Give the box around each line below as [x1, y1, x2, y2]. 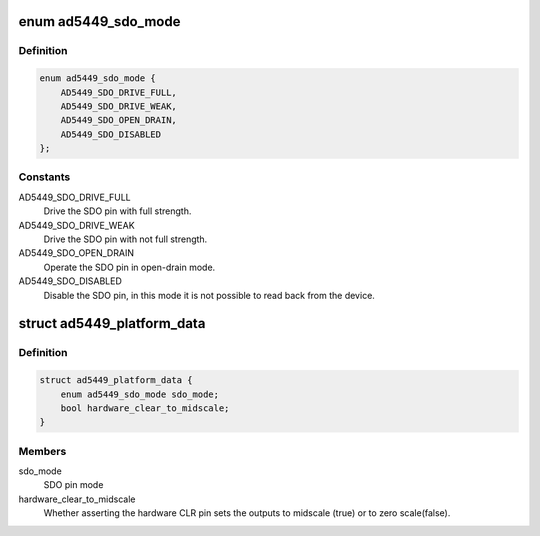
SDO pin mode [43, 479, 104, 491]
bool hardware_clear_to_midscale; [60, 402, 230, 414]
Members [18, 444, 67, 458]
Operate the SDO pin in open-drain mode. [43, 261, 216, 273]
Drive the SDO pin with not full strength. [43, 233, 208, 245]
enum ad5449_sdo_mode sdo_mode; [60, 388, 220, 400]
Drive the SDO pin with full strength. [43, 205, 192, 217]
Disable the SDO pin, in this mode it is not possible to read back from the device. [43, 289, 375, 301]
